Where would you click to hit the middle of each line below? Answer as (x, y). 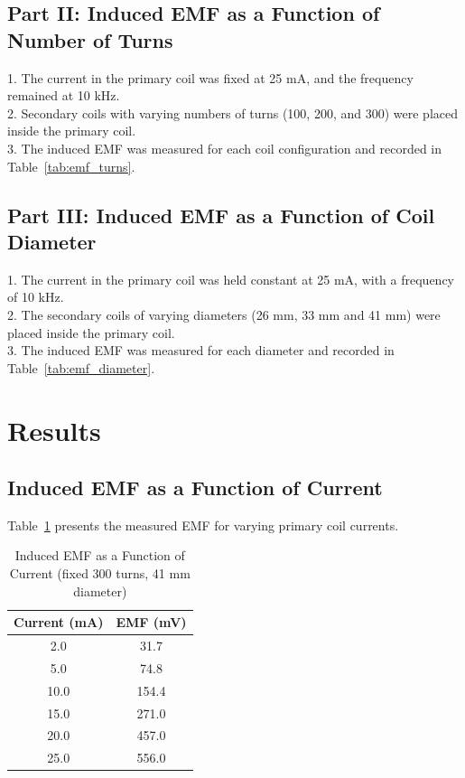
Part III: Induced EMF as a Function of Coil (221, 215)
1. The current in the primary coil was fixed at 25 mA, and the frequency (210, 77)
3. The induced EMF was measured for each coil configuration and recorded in (225, 148)
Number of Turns (90, 39)
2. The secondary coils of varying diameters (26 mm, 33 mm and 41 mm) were (224, 314)
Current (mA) (59, 622)
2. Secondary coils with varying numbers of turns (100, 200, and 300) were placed (232, 112)
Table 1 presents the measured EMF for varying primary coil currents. (203, 525)
